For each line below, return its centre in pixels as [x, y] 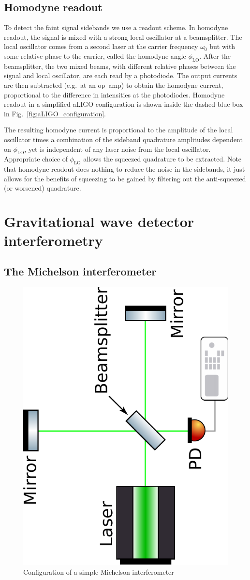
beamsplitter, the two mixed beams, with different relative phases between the [120, 66]
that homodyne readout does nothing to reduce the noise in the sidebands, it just [125, 169]
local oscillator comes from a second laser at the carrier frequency [101, 46]
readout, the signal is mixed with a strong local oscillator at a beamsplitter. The [123, 37]
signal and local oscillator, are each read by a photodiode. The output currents [121, 75]
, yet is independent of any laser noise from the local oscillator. [118, 149]
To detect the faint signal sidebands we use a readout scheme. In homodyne [116, 27]
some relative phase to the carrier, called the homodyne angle [95, 56]
